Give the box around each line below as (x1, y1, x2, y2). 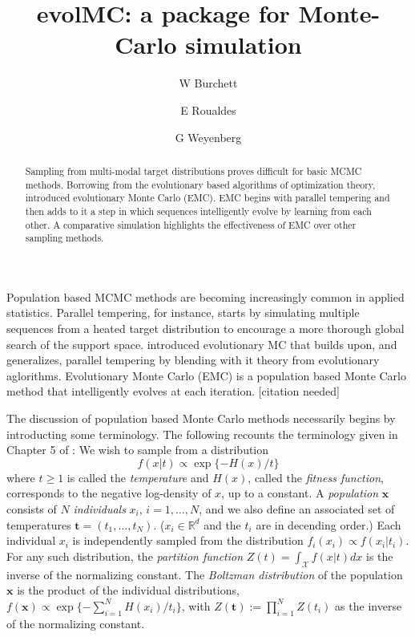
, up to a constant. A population (221, 485, 379, 501)
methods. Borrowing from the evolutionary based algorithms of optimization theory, (25, 177, 376, 191)
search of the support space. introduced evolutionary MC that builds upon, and (6, 335, 397, 352)
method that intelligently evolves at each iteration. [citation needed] (6, 383, 340, 400)
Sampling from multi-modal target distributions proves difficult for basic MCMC (25, 164, 362, 177)
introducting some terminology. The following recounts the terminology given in (6, 425, 398, 442)
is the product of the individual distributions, (17, 582, 240, 598)
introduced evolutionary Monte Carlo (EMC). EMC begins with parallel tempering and (25, 191, 390, 205)
